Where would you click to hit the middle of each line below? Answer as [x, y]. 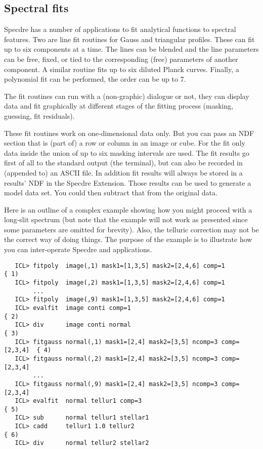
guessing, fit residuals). [39, 115]
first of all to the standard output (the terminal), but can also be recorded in [123, 163]
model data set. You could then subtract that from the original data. [111, 193]
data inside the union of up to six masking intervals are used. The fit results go [127, 152]
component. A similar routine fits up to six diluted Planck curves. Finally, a [122, 69]
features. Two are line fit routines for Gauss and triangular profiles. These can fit [129, 39]
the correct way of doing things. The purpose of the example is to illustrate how [128, 239]
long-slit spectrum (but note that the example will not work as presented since [126, 219]
